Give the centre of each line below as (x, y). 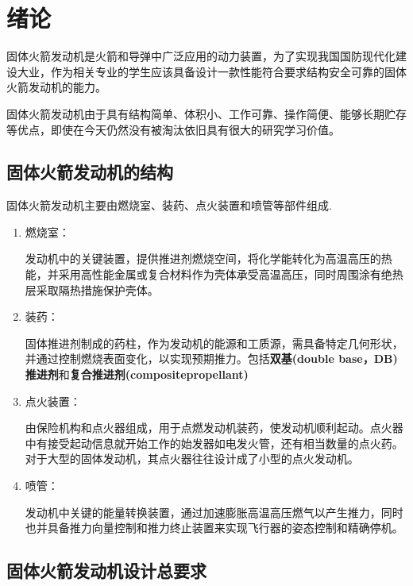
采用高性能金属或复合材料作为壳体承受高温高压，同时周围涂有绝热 (231, 274)
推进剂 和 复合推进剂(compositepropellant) (137, 374)
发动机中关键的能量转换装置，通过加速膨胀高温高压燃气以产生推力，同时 (214, 512)
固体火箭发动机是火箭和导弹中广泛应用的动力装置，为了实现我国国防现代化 (201, 56)
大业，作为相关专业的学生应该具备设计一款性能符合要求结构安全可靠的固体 (212, 71)
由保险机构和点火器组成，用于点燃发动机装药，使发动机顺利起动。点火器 (214, 428)
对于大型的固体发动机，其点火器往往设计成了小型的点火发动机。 (192, 459)
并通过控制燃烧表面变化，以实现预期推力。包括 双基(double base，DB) (211, 359)
